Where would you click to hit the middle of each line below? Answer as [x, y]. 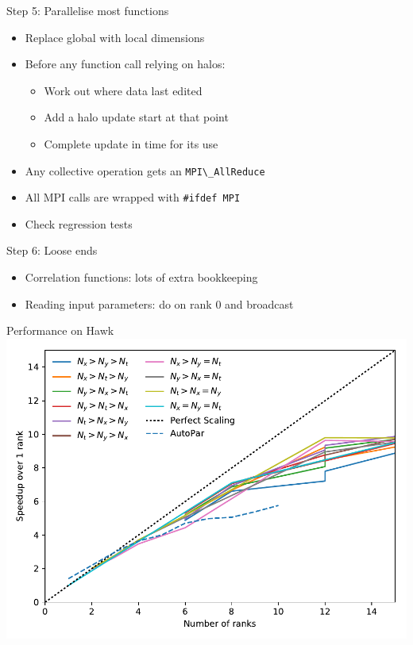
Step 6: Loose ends [52, 250]
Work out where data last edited [123, 90]
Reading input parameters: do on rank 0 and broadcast [159, 303]
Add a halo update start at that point [136, 117]
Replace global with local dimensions [115, 37]
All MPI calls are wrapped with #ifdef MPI [133, 197]
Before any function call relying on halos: [125, 64]
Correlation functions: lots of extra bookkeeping [141, 277]
